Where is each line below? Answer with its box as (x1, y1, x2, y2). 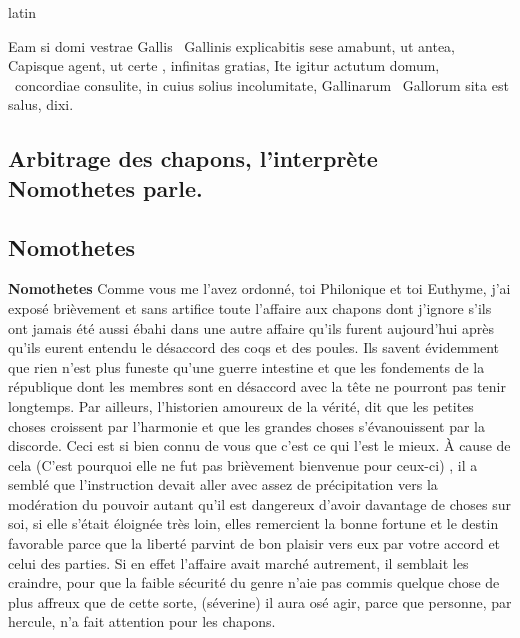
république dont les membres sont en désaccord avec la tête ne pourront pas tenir (8, 376, 506, 397)
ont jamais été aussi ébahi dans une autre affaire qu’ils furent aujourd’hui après (8, 317, 495, 338)
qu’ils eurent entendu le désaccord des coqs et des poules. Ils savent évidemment (8, 337, 500, 358)
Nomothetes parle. (8, 172, 203, 203)
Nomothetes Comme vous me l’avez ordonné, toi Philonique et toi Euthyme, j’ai (8, 278, 511, 299)
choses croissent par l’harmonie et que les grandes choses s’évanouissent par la (8, 415, 485, 436)
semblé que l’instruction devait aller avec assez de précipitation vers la (8, 474, 438, 495)
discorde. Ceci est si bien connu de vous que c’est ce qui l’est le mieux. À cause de (8, 435, 511, 456)
